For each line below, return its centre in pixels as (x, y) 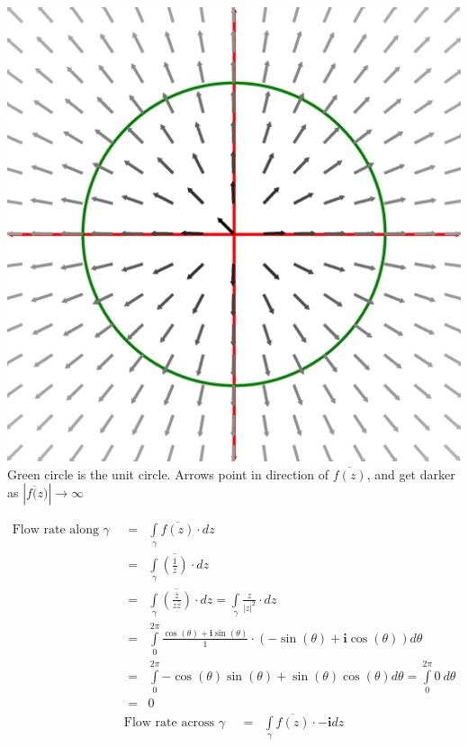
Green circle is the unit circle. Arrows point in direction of (168, 474)
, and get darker (411, 474)
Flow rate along (55, 530)
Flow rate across (169, 722)
